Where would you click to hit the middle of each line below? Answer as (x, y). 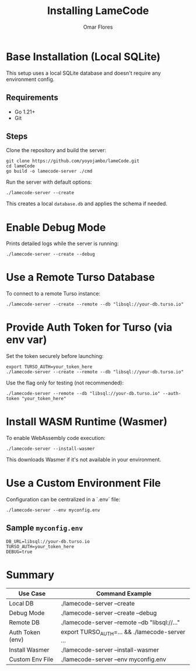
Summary (30, 575)
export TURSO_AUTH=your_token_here (49, 367)
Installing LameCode (98, 11)
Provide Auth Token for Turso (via (89, 327)
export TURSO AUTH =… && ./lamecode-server (123, 632)
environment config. (30, 79)
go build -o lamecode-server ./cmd (49, 171)
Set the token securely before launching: (55, 356)
